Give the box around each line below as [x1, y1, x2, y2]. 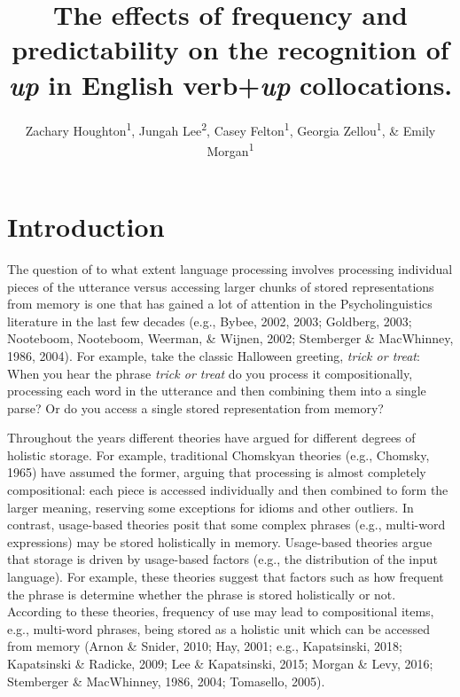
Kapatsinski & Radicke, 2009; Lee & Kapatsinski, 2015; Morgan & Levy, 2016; [7, 654, 433, 672]
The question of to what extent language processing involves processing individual [7, 259, 453, 278]
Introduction [7, 208, 165, 244]
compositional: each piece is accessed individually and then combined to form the [7, 481, 448, 499]
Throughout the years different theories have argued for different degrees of [7, 428, 416, 447]
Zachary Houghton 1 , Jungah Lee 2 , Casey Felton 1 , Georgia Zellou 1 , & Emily [25, 118, 436, 139]
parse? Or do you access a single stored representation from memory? [7, 398, 384, 417]
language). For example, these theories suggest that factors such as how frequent [7, 568, 444, 586]
